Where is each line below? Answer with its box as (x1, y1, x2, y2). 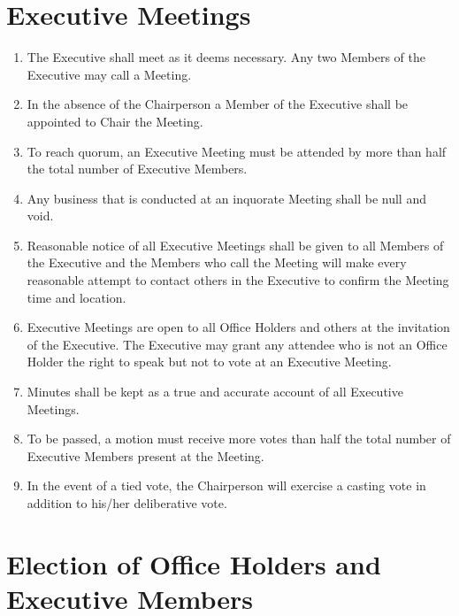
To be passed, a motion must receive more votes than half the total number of (27, 429, 451, 448)
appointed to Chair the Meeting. (27, 112, 203, 130)
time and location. (27, 288, 126, 306)
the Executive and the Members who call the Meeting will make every (27, 253, 407, 272)
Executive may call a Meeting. (27, 65, 192, 83)
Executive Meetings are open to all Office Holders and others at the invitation (27, 318, 450, 336)
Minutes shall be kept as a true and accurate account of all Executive (27, 382, 403, 401)
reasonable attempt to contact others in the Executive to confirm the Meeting (27, 271, 449, 289)
